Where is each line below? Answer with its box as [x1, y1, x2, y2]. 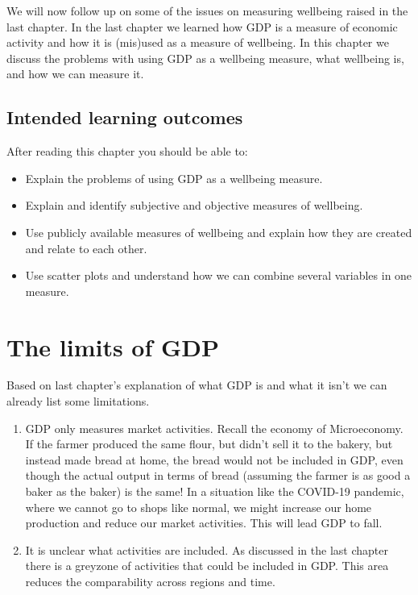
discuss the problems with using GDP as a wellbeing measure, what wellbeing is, [6, 49, 404, 66]
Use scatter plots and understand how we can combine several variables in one [25, 267, 412, 284]
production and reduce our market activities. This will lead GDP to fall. [25, 514, 383, 531]
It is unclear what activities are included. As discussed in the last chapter [25, 541, 388, 558]
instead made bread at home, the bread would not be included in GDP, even [25, 451, 404, 468]
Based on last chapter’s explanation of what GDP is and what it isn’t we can [6, 377, 387, 393]
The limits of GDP [6, 330, 220, 363]
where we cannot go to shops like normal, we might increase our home [25, 498, 372, 515]
